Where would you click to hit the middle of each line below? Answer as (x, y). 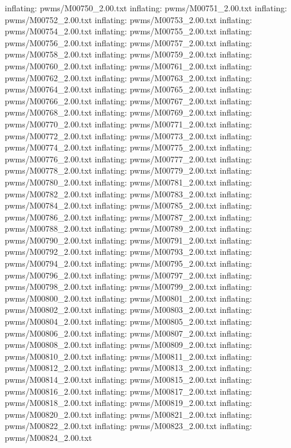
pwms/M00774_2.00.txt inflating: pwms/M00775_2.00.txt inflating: (129, 147)
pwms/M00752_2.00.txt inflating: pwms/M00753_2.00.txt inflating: (129, 19)
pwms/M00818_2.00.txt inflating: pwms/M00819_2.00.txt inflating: (129, 403)
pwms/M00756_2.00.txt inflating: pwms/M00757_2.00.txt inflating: (129, 42)
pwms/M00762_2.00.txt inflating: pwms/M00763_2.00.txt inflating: (129, 77)
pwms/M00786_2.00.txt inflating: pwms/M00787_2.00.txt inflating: (129, 217)
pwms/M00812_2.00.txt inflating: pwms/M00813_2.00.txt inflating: (129, 368)
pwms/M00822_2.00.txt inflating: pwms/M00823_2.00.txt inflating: (129, 426)
